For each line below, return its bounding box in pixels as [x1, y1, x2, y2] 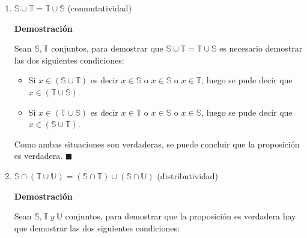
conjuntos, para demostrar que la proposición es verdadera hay [65, 210, 296, 222]
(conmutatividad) [67, 2, 132, 14]
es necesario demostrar [219, 42, 303, 55]
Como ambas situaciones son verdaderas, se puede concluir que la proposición [14, 137, 300, 150]
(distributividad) [157, 169, 219, 182]
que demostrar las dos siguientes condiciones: [14, 221, 180, 234]
